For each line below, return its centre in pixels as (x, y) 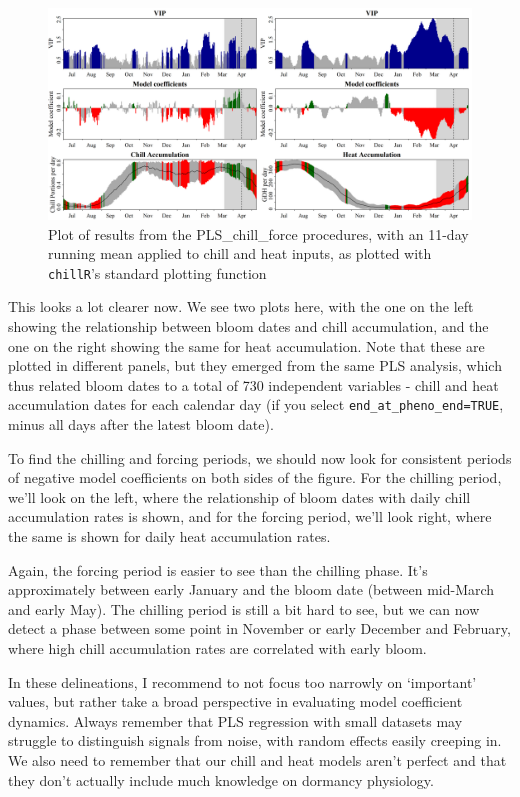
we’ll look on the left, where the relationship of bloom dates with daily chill (239, 496)
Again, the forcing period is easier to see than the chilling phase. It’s (218, 569)
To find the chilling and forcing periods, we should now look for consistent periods (260, 457)
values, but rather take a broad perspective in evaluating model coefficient (235, 701)
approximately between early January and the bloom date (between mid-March (251, 589)
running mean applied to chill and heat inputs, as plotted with (240, 253)
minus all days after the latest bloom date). (141, 424)
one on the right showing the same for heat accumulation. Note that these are (246, 345)
